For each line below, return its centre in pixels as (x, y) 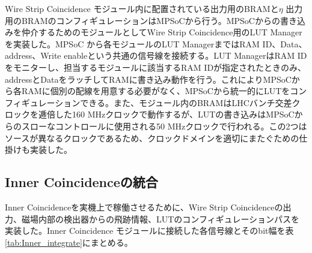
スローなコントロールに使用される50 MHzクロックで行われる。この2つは (164, 126)
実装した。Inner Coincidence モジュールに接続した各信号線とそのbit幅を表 (149, 231)
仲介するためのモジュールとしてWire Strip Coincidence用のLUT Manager (162, 32)
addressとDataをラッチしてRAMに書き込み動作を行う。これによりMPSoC (148, 79)
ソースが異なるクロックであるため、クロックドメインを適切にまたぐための (152, 138)
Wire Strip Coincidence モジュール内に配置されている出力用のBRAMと (142, 8)
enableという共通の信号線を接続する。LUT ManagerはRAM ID (185, 55)
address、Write (33, 55)
